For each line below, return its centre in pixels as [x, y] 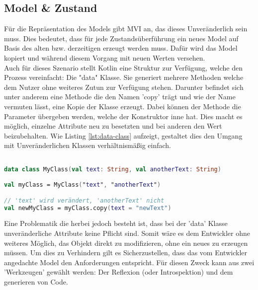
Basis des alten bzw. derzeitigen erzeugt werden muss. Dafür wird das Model [121, 48]
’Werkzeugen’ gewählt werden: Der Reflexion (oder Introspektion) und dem [119, 272]
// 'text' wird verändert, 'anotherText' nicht [84, 200]
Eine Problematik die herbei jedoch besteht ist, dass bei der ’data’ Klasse [116, 223]
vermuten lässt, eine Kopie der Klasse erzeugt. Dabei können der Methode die [123, 106]
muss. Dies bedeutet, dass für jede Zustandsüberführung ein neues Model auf [121, 38]
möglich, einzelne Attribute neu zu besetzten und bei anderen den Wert [113, 126]
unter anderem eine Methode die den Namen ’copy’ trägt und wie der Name [120, 97]
